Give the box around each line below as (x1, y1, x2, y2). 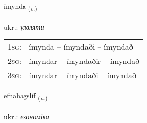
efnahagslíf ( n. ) (4, 91, 48, 102)
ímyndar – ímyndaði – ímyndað (29, 69, 136, 81)
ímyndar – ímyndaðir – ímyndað (29, 55, 140, 67)
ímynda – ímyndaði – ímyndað (29, 41, 133, 53)
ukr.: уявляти (4, 21, 44, 31)
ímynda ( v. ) (4, 1, 37, 12)
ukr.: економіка (4, 111, 49, 122)
